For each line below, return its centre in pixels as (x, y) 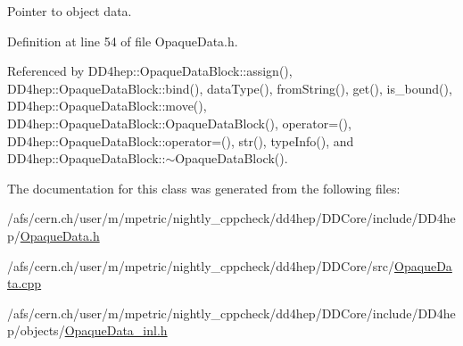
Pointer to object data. (70, 11)
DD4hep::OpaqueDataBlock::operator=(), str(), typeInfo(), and (181, 140)
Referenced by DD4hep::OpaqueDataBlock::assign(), (150, 71)
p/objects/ (36, 330)
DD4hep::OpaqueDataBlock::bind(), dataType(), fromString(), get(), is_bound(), (230, 88)
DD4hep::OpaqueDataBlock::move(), (107, 106)
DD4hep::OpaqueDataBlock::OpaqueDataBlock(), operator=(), (179, 123)
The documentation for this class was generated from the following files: (204, 188)
